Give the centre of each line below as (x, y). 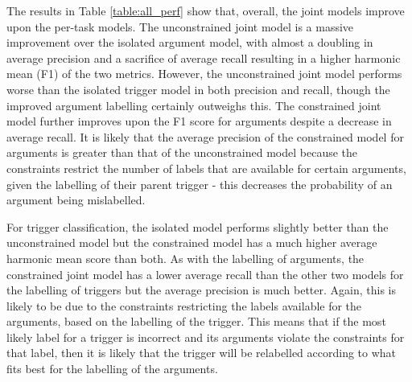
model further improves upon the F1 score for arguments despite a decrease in (199, 121)
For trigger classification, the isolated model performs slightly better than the (198, 226)
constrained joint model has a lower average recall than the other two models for (205, 274)
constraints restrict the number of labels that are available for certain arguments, (206, 168)
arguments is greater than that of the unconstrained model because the (182, 152)
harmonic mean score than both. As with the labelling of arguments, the (185, 258)
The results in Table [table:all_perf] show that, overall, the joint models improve (206, 10)
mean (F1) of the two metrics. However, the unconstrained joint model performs (204, 74)
